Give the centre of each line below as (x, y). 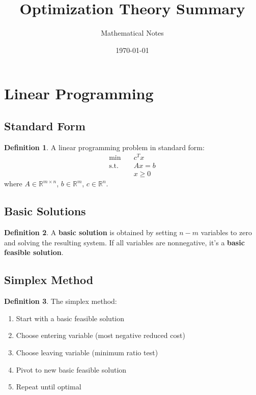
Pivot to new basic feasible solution (71, 369)
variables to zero (226, 232)
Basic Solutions (45, 211)
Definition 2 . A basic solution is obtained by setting (91, 232)
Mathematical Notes (132, 33)
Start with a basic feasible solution (70, 318)
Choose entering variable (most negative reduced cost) (101, 335)
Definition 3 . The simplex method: (61, 301)
